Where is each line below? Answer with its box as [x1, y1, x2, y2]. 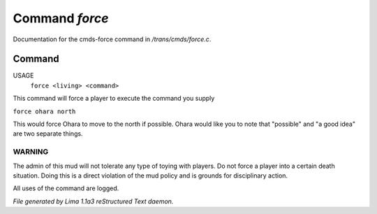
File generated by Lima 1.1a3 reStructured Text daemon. [13, 197, 174, 206]
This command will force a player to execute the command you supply [13, 94, 215, 103]
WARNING [13, 147, 49, 157]
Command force [13, 10, 109, 26]
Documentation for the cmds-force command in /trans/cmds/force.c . [13, 35, 212, 43]
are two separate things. [13, 129, 83, 138]
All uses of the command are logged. [13, 184, 119, 192]
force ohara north [13, 107, 76, 115]
